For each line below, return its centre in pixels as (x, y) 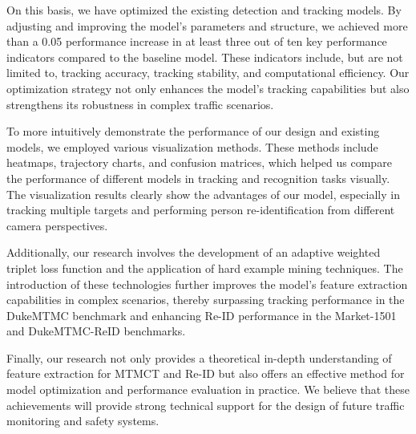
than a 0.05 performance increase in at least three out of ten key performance (197, 41)
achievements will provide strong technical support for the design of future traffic (206, 405)
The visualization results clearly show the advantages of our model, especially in (203, 194)
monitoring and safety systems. (83, 421)
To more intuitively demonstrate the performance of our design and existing (193, 131)
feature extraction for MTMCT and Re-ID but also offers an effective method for (206, 373)
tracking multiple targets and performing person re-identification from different (201, 210)
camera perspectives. (57, 225)
